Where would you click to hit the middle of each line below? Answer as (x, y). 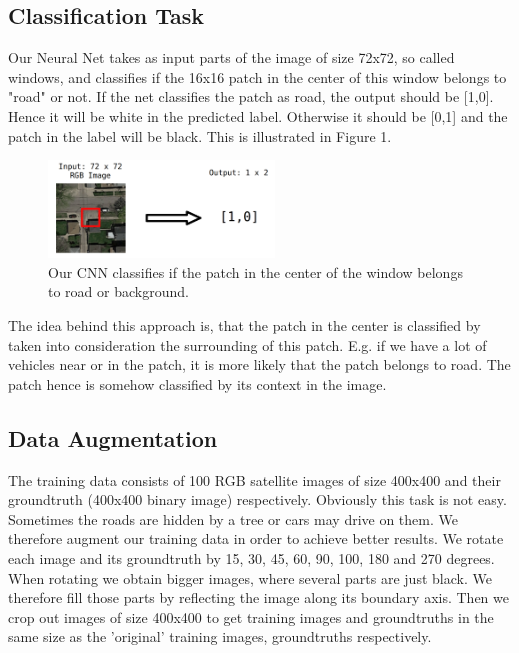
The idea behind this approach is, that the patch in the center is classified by (244, 325)
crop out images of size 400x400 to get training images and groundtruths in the (251, 616)
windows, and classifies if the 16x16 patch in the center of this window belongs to (257, 76)
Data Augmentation (113, 437)
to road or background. (118, 291)
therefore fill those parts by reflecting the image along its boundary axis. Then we (259, 597)
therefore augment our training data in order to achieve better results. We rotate (256, 538)
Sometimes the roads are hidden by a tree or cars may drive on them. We (233, 518)
